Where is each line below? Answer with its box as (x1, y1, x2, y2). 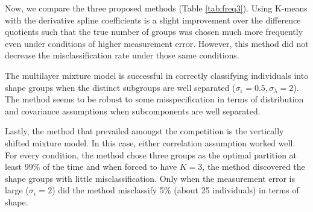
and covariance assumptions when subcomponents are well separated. (5, 104, 261, 117)
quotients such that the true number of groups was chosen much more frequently (5, 25, 303, 38)
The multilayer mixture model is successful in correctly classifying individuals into (5, 69, 309, 81)
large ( (5, 184, 29, 196)
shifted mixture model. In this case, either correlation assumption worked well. (5, 136, 296, 149)
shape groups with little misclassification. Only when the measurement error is (5, 172, 295, 184)
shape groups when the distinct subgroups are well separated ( (5, 81, 236, 93)
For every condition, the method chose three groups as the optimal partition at (5, 148, 297, 161)
